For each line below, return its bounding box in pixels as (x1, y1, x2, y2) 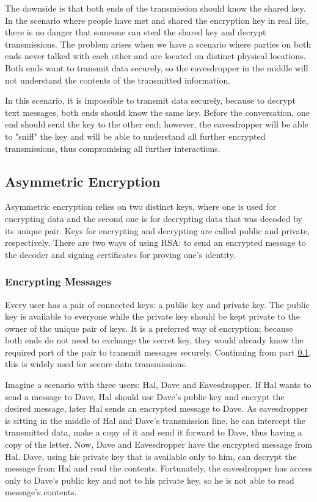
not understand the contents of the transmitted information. (5, 73, 231, 86)
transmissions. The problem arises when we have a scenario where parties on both (5, 37, 312, 50)
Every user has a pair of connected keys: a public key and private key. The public (5, 298, 310, 310)
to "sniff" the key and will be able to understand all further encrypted (5, 129, 266, 142)
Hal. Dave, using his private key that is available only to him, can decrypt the (5, 450, 297, 462)
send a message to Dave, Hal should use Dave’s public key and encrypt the (5, 390, 285, 403)
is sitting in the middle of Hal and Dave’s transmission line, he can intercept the (5, 414, 305, 426)
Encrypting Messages (5, 274, 111, 289)
